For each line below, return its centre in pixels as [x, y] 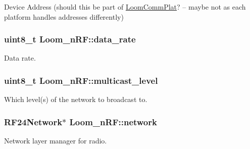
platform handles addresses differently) [64, 16]
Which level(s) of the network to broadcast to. [76, 99]
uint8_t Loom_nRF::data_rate [70, 39]
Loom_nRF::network [113, 121]
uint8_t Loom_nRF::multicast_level [81, 80]
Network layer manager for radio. [56, 141]
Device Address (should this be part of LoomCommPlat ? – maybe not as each [125, 7]
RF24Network [33, 121]
